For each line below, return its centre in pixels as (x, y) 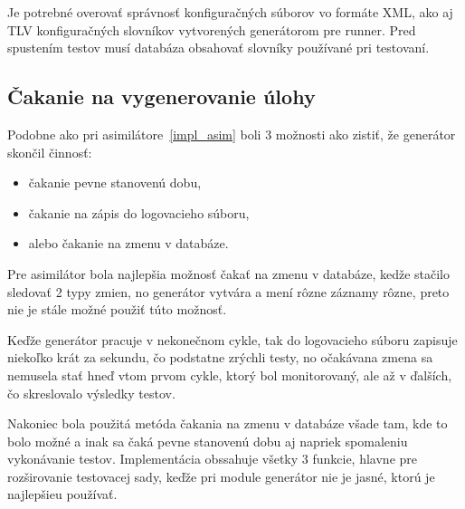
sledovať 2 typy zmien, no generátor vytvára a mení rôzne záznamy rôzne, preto (228, 291)
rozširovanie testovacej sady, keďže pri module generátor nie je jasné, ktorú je (221, 476)
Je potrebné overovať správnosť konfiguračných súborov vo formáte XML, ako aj (230, 12)
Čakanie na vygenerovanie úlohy (161, 96)
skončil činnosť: (50, 152)
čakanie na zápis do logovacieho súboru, (139, 212)
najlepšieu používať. (62, 494)
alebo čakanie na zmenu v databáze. (128, 243)
